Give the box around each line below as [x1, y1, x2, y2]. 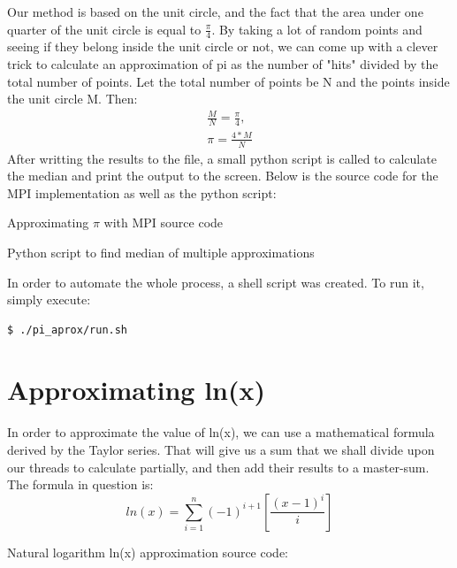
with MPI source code [103, 213, 224, 232]
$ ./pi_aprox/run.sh [7, 323, 128, 336]
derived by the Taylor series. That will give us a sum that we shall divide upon [7, 441, 435, 459]
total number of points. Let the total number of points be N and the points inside [7, 72, 450, 90]
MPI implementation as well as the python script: [7, 183, 277, 202]
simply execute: [7, 290, 91, 309]
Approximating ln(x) [7, 372, 266, 408]
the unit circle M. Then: [7, 89, 138, 108]
